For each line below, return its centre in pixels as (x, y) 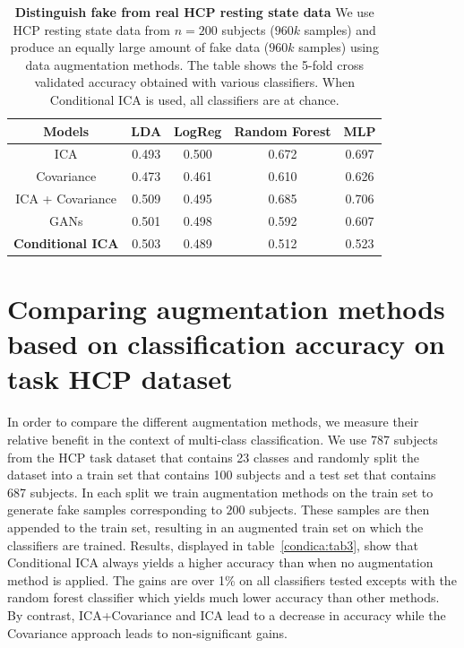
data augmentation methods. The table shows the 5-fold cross (195, 64)
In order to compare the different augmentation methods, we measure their (213, 422)
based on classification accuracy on (226, 344)
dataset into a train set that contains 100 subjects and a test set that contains (222, 475)
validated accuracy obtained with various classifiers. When (194, 82)
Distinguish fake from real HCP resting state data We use (194, 12)
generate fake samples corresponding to (115, 510)
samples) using (339, 47)
